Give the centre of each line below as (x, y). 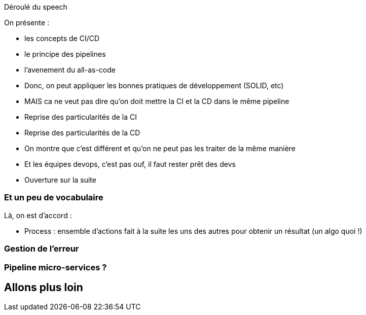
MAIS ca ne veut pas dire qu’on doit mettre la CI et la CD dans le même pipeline (157, 101)
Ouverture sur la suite (60, 180)
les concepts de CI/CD (62, 38)
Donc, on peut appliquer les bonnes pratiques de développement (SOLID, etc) (154, 85)
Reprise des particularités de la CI (81, 117)
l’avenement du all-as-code (70, 70)
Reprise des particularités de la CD (82, 133)
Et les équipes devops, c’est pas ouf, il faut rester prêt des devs (130, 164)
